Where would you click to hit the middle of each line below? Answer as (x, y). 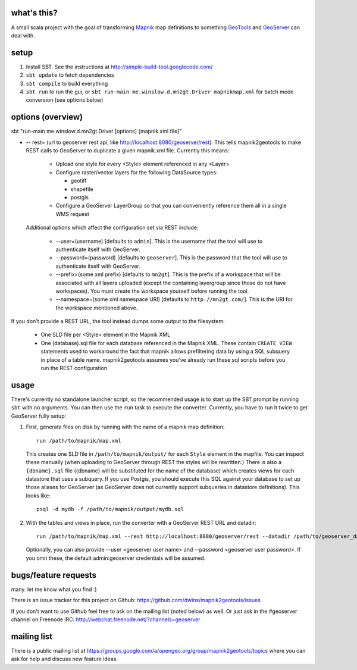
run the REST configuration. (75, 368)
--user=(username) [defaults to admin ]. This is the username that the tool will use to (159, 241)
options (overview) (47, 117)
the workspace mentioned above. (97, 308)
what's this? (34, 13)
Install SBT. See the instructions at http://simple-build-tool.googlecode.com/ (119, 67)
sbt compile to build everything (67, 83)
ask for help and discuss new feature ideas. (65, 659)
